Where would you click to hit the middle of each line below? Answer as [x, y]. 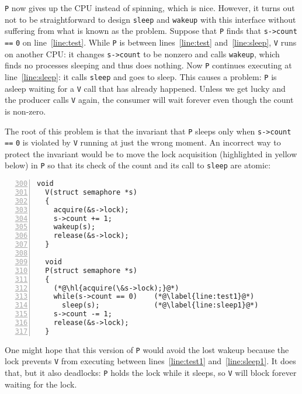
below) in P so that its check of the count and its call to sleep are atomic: [138, 165]
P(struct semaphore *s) [91, 270]
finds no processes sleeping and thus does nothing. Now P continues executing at [148, 65]
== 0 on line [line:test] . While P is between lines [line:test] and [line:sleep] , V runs [151, 42]
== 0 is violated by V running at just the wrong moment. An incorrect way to [143, 142]
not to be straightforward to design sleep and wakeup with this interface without [150, 19]
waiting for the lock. [41, 384]
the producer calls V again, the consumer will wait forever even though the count [149, 100]
